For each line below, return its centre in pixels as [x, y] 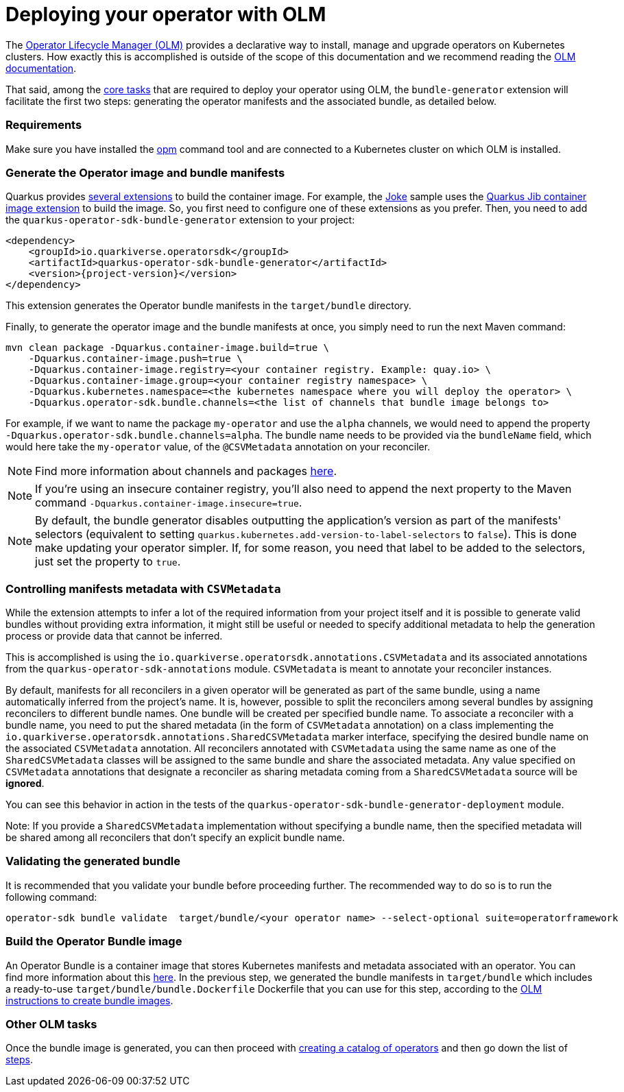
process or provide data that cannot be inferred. [114, 636]
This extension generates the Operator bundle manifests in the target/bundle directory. [208, 306]
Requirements [44, 125]
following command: [51, 897]
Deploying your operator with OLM [166, 14]
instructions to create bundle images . [89, 1000]
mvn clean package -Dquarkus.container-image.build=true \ [168, 348]
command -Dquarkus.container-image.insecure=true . [169, 503]
